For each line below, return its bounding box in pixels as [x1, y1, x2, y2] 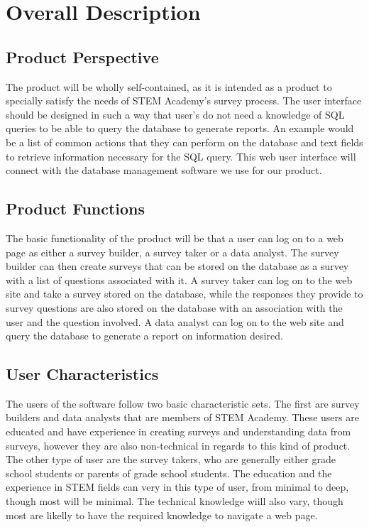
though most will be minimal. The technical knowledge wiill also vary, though [6, 494, 343, 509]
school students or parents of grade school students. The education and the [6, 465, 332, 480]
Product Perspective [6, 45, 159, 67]
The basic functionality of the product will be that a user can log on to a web [6, 230, 343, 245]
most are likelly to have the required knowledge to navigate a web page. [6, 507, 318, 522]
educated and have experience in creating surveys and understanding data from [6, 424, 351, 439]
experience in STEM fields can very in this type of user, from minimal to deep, [6, 479, 349, 494]
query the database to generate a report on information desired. [6, 328, 283, 343]
